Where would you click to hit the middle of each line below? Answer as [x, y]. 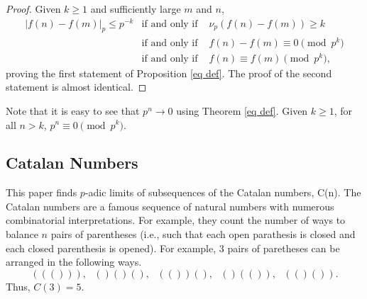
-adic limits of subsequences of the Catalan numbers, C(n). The [223, 192]
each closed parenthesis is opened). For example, [111, 248]
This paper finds [42, 192]
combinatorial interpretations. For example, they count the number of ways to [176, 220]
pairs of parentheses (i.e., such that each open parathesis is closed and [203, 234]
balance [22, 234]
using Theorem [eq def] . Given [242, 110]
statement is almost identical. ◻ [76, 87]
